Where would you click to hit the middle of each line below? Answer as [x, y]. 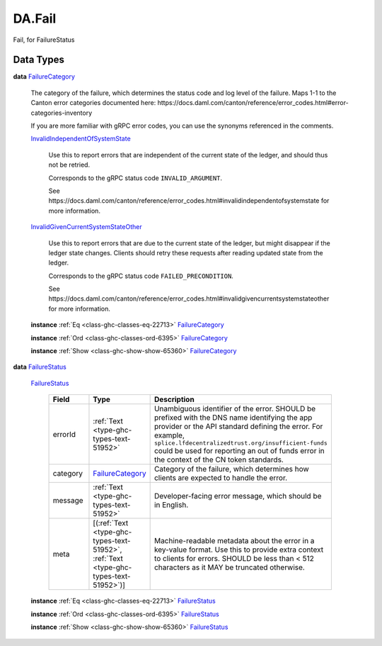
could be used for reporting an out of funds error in [239, 451]
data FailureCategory [44, 77]
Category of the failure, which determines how [231, 469]
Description [174, 399]
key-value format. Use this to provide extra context [239, 550]
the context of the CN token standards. [219, 460]
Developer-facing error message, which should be [238, 496]
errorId [64, 434]
